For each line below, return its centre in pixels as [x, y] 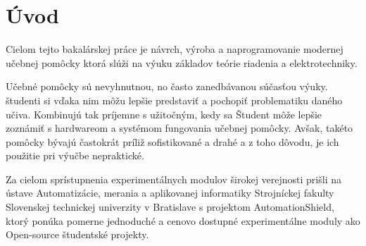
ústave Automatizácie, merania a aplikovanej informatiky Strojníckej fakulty [170, 193]
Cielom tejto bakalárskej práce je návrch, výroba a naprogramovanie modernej [175, 49]
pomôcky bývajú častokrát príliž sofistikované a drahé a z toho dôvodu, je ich [172, 141]
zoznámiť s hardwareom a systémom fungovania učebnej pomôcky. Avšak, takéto [179, 128]
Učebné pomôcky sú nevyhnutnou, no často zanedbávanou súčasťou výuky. [167, 86]
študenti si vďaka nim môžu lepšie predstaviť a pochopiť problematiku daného [174, 100]
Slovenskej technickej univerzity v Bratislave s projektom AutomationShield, [170, 207]
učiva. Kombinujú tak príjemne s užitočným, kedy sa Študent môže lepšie [164, 114]
